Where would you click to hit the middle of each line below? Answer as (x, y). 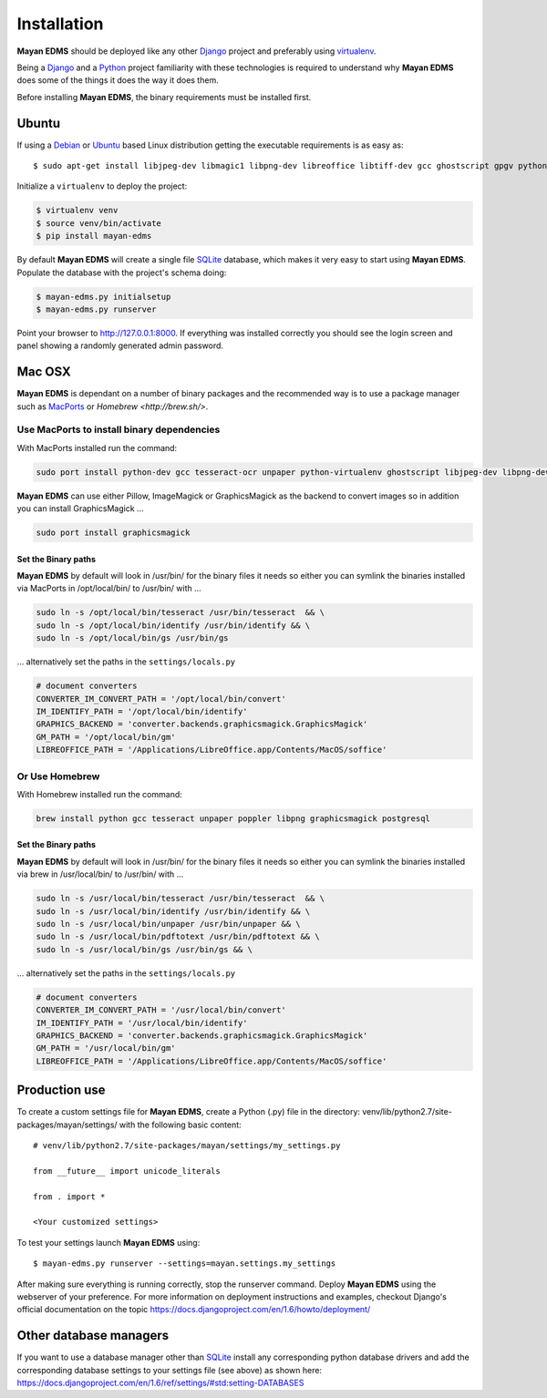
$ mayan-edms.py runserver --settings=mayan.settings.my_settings (185, 1264)
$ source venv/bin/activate (98, 223)
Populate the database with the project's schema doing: (122, 272)
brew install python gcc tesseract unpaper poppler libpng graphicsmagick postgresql (233, 818)
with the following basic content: (180, 1125)
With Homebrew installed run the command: (99, 794)
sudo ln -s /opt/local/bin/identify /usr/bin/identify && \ (173, 625)
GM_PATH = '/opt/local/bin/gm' (106, 737)
